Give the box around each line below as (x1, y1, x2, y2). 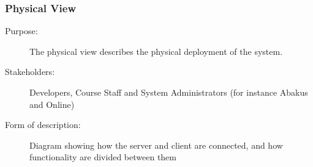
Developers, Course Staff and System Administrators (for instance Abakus (29, 86, 308, 98)
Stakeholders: (5, 65, 55, 78)
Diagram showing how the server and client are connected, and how (29, 138, 283, 151)
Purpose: (5, 24, 38, 37)
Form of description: (5, 118, 81, 131)
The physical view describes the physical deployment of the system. (29, 44, 283, 57)
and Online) (29, 98, 75, 110)
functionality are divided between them (29, 151, 177, 163)
